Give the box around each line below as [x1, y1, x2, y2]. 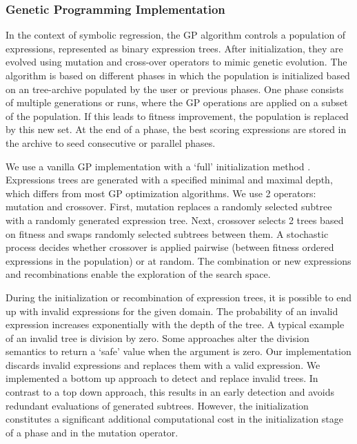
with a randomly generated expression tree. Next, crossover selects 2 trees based [6, 212, 344, 227]
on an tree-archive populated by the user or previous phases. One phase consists [6, 81, 344, 96]
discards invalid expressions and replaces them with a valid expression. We [6, 357, 320, 372]
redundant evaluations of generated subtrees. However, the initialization [6, 398, 309, 412]
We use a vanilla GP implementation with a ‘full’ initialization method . [6, 159, 311, 173]
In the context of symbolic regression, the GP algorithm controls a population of [6, 28, 346, 42]
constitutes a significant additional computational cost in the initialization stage [6, 412, 344, 426]
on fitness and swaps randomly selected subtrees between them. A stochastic [6, 226, 329, 241]
